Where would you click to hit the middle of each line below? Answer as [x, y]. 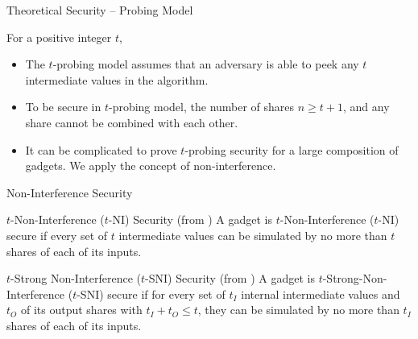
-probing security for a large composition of [292, 149]
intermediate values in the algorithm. [117, 79]
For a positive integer [59, 37]
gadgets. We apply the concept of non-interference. [151, 165]
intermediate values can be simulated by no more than [253, 235]
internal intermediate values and [321, 294]
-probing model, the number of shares [201, 107]
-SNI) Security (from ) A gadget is [230, 278]
